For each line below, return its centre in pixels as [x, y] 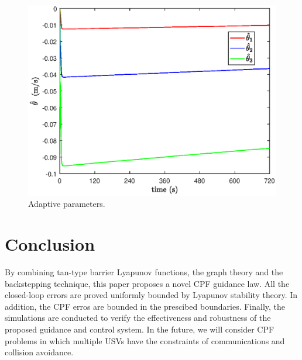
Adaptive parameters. [67, 204]
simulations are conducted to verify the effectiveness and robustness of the [138, 318]
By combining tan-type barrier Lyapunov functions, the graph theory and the [144, 272]
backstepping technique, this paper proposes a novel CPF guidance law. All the [147, 283]
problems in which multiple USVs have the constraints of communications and [145, 340]
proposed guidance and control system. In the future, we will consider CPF [140, 329]
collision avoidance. [39, 352]
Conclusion [50, 244]
